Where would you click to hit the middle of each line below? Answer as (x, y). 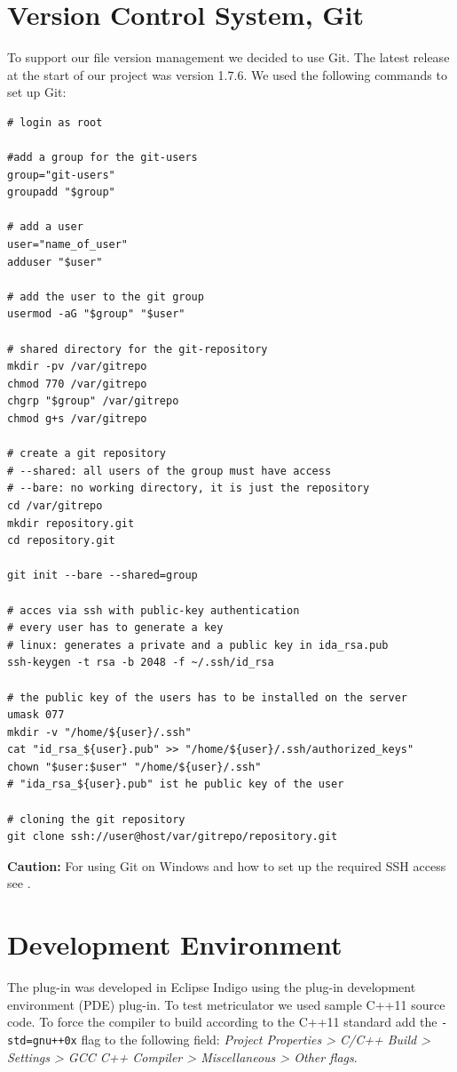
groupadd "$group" (61, 192)
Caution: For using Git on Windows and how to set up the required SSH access (227, 865)
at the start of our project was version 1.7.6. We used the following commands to (227, 74)
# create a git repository (87, 454)
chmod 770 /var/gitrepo (77, 384)
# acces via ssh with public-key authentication (154, 610)
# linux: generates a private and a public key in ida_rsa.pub (198, 645)
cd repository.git (61, 541)
